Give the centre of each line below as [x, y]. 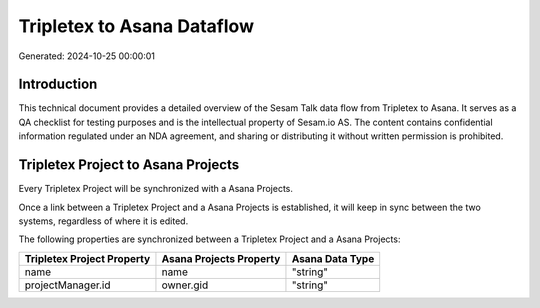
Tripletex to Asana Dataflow [136, 26]
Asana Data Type [333, 258]
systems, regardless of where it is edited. [103, 221]
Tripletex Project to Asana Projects [129, 165]
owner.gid [185, 285]
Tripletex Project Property [87, 258]
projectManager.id [67, 285]
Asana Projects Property [221, 258]
